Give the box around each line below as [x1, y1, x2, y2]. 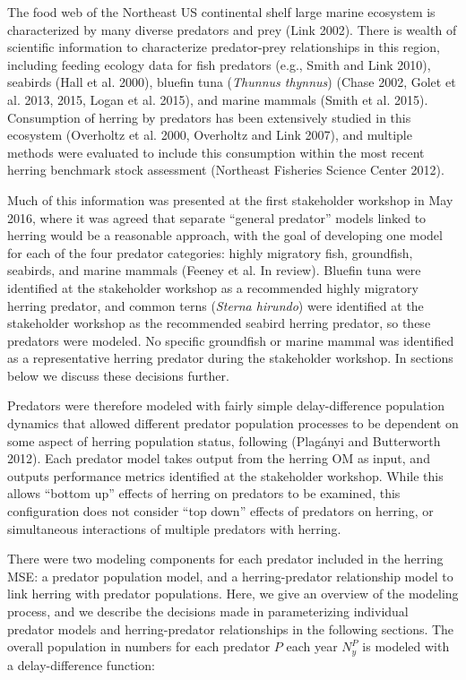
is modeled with [362, 637, 450, 656]
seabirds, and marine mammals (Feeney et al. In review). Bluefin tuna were [7, 261, 421, 280]
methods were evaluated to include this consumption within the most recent [7, 142, 425, 161]
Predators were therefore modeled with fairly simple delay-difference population [7, 396, 444, 415]
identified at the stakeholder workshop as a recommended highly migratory [7, 278, 419, 297]
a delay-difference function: [7, 655, 155, 674]
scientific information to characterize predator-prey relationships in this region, [7, 38, 440, 56]
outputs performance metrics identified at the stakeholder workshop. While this [7, 466, 444, 485]
